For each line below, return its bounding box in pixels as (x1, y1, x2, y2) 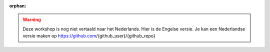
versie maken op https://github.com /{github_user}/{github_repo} (22, 33, 155, 39)
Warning (22, 16, 41, 22)
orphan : (9, 3, 26, 8)
